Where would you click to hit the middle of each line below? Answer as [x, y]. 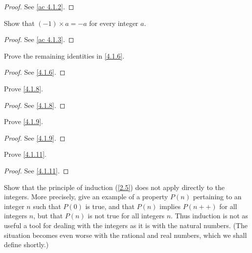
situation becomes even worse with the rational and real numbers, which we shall [126, 235]
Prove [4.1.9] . [23, 121]
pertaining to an [217, 197]
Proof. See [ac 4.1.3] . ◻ [39, 39]
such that [47, 206]
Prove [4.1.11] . [25, 154]
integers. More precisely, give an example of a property [86, 197]
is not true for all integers [126, 216]
